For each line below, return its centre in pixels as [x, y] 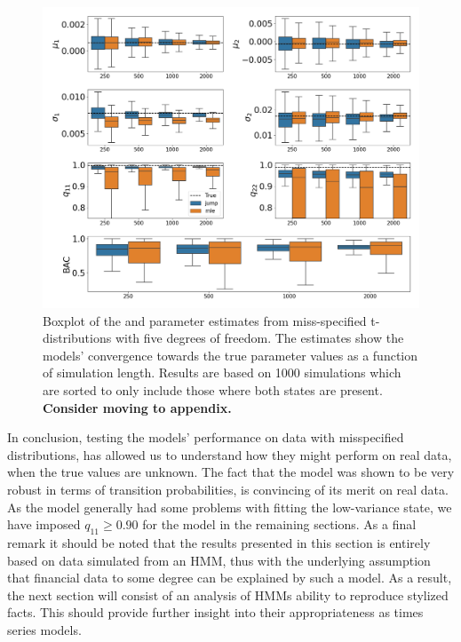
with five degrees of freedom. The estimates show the [259, 338]
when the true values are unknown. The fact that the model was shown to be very [231, 472]
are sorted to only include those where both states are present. [213, 390]
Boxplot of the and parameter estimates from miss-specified [205, 320]
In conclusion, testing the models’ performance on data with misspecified [206, 437]
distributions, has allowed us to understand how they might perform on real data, [230, 454]
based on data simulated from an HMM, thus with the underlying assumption [219, 560]
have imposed [44, 524]
